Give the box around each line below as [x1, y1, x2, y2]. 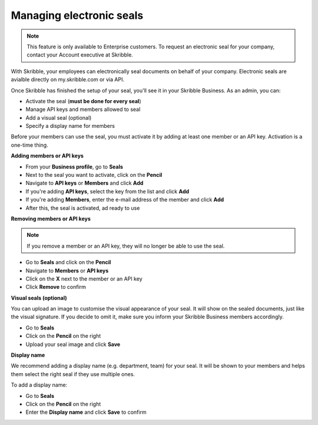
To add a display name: [11, 381, 68, 388]
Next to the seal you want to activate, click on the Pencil [25, 172, 163, 179]
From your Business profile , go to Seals [25, 163, 124, 170]
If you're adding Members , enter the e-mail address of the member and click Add [25, 196, 224, 203]
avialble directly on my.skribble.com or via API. [11, 76, 125, 83]
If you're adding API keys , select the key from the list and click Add [25, 187, 190, 195]
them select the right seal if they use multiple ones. [11, 370, 135, 377]
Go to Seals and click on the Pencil [25, 259, 111, 266]
